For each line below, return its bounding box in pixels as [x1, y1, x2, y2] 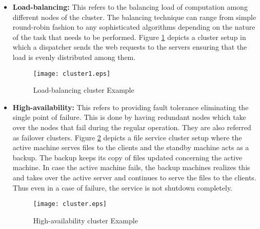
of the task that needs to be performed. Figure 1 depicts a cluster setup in [12, 31, 246, 42]
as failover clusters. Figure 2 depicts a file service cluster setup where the [12, 132, 242, 142]
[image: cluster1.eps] [33, 70, 111, 77]
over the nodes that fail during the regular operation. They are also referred [12, 122, 251, 132]
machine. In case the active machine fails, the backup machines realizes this [12, 162, 250, 173]
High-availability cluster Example [33, 215, 138, 225]
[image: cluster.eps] [33, 200, 107, 208]
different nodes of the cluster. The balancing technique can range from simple [12, 11, 256, 22]
